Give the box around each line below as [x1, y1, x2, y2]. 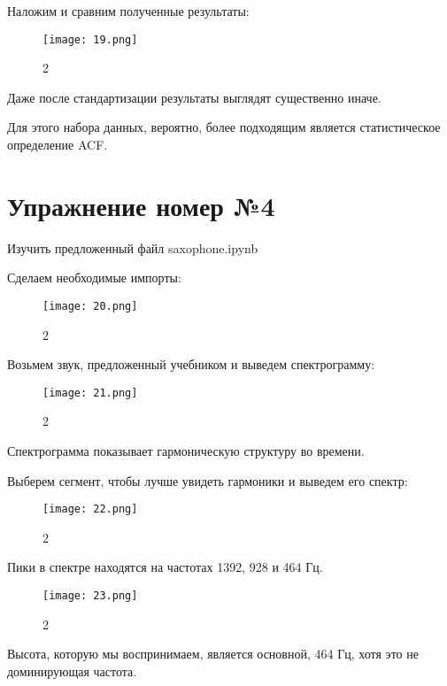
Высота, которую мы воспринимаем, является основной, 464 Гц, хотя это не [7, 644, 419, 663]
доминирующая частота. [7, 661, 137, 680]
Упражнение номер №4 [7, 187, 275, 223]
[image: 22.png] [42, 503, 138, 516]
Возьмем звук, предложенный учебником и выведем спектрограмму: [7, 355, 375, 374]
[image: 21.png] [42, 386, 138, 399]
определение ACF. [7, 135, 108, 154]
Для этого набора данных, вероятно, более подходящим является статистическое [7, 118, 441, 136]
